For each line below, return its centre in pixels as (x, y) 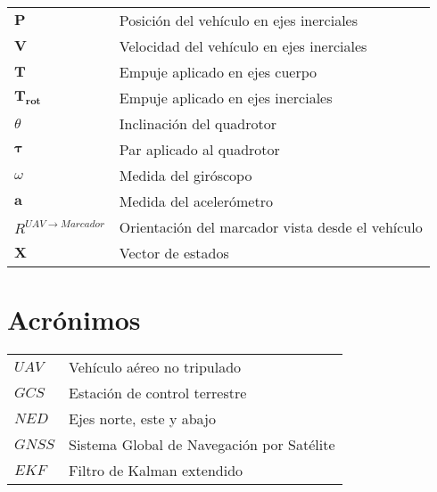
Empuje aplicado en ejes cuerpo (218, 72)
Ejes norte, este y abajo (142, 419)
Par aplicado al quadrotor (199, 150)
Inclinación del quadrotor (198, 124)
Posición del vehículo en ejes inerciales (239, 20)
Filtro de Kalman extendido (156, 471)
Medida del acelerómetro (196, 201)
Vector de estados (174, 253)
